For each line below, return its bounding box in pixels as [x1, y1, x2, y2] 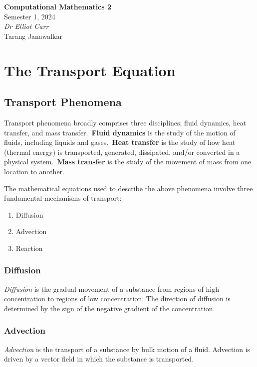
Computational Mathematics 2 [4, 1, 112, 11]
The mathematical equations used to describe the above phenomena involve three [4, 183, 253, 193]
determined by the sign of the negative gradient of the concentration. [4, 303, 215, 313]
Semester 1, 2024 [4, 11, 55, 21]
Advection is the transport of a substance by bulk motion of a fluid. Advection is [4, 344, 251, 354]
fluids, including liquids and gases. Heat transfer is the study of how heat [4, 137, 236, 147]
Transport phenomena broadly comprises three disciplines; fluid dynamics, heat [4, 117, 247, 127]
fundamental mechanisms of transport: [4, 193, 122, 203]
